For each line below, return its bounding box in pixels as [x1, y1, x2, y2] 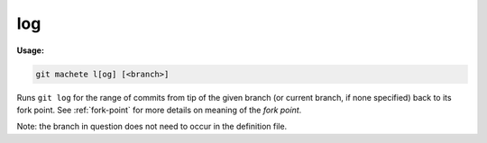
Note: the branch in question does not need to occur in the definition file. [16, 121, 288, 132]
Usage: [16, 45, 45, 56]
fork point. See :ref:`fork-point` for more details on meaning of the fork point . [16, 104, 302, 115]
